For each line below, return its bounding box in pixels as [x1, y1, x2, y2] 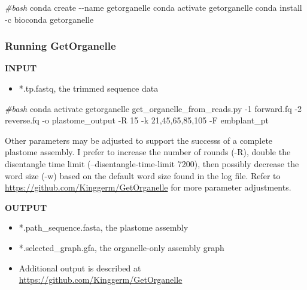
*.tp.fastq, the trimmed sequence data [19, 82, 159, 94]
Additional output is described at [19, 261, 141, 274]
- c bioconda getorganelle [5, 13, 94, 25]
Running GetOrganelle [5, 38, 116, 53]
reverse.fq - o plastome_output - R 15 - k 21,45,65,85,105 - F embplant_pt [5, 114, 269, 126]
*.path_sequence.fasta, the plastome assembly [19, 221, 189, 234]
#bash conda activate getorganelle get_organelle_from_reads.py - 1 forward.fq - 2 [5, 102, 302, 114]
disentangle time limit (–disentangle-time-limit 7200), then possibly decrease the [5, 157, 299, 170]
